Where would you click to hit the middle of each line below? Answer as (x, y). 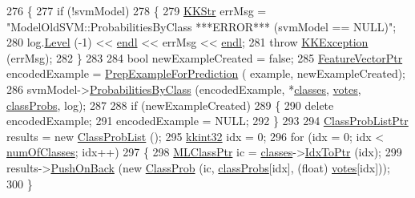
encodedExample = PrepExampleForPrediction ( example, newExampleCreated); (206, 73)
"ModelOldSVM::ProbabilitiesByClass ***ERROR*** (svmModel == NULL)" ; (201, 26)
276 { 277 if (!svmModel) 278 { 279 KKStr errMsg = (137, 10)
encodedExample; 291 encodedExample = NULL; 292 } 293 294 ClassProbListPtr (207, 121)
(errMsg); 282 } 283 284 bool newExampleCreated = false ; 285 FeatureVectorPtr (205, 57)
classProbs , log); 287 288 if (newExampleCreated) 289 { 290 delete (170, 105)
